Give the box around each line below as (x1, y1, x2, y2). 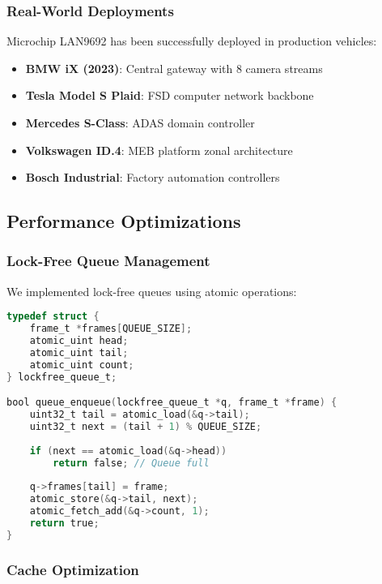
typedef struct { (6, 311, 100, 323)
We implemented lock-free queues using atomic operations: (6, 282, 297, 299)
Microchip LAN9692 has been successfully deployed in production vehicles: (6, 32, 377, 49)
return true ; (29, 517, 100, 530)
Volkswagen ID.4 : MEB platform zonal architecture (25, 141, 293, 158)
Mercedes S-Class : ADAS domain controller (25, 114, 255, 131)
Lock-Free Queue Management (6, 251, 210, 271)
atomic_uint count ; (29, 359, 134, 371)
